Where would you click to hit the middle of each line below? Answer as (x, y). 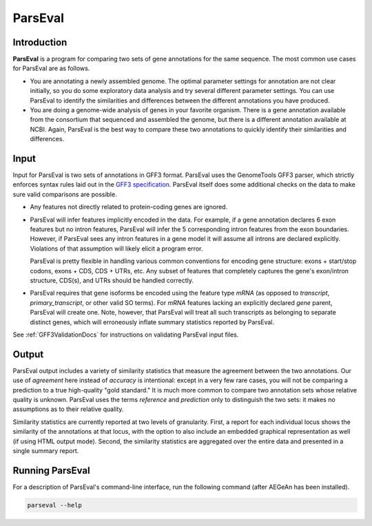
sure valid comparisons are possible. (65, 194)
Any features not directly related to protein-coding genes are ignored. (129, 207)
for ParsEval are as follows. (51, 68)
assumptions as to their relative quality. (68, 409)
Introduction (40, 42)
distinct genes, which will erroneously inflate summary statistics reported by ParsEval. (152, 322)
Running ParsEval (51, 471)
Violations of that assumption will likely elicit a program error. (116, 249)
